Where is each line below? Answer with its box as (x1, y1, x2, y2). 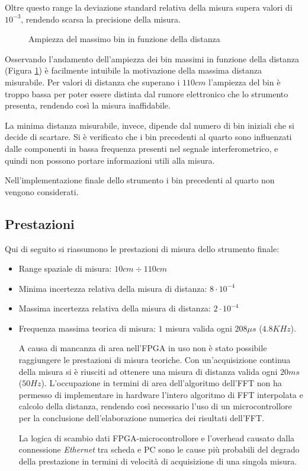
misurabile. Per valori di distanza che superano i (5, 75, 180, 88)
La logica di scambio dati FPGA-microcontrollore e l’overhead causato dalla (18, 431, 295, 444)
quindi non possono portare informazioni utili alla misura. (5, 154, 215, 166)
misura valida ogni (165, 322, 232, 334)
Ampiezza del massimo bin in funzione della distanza (28, 33, 220, 45)
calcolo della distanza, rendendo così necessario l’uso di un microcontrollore (18, 400, 292, 412)
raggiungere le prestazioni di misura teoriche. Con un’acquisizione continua (18, 354, 291, 366)
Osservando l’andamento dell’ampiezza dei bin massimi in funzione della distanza (5, 52, 300, 65)
